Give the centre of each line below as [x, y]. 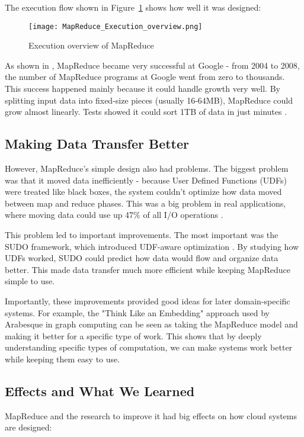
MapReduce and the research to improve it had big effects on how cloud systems [151, 415]
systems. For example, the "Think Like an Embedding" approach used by [137, 312]
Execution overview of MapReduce [91, 45]
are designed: [28, 427]
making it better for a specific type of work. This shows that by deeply [133, 335]
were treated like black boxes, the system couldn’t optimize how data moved [143, 192]
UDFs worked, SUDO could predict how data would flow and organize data [142, 258]
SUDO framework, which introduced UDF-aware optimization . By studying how [152, 246]
